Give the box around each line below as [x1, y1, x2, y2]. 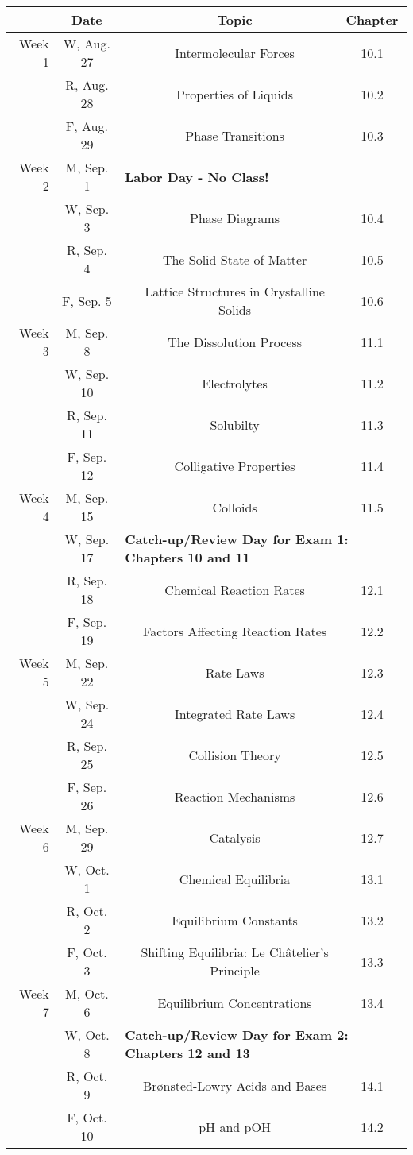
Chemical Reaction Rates [164, 580, 305, 599]
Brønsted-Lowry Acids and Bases [142, 1076, 327, 1095]
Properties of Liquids [176, 84, 294, 103]
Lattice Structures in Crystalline [145, 282, 325, 300]
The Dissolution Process [168, 332, 302, 351]
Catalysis [209, 828, 261, 847]
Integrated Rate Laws [174, 704, 295, 723]
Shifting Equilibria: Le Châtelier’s [141, 943, 329, 961]
